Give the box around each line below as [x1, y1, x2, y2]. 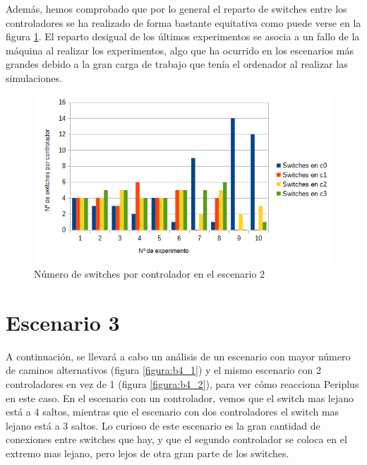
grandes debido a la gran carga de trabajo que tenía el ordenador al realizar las [6, 57, 348, 71]
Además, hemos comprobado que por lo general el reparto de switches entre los [6, 1, 347, 16]
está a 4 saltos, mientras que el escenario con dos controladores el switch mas [6, 404, 339, 419]
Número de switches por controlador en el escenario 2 [34, 266, 265, 281]
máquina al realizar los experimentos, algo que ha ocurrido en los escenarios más [6, 42, 354, 57]
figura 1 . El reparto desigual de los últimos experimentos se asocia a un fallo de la [6, 29, 360, 44]
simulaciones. [6, 70, 62, 85]
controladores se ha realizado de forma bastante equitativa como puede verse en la [6, 15, 361, 30]
